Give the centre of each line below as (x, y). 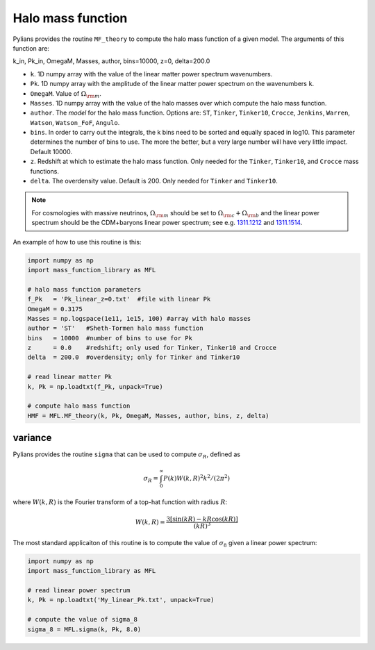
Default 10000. (51, 151)
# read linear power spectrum (79, 591)
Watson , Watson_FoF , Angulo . (75, 122)
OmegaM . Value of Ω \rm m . (66, 94)
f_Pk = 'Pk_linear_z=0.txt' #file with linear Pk (119, 299)
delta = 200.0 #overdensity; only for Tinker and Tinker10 (134, 357)
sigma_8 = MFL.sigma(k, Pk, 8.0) (84, 629)
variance (32, 438)
